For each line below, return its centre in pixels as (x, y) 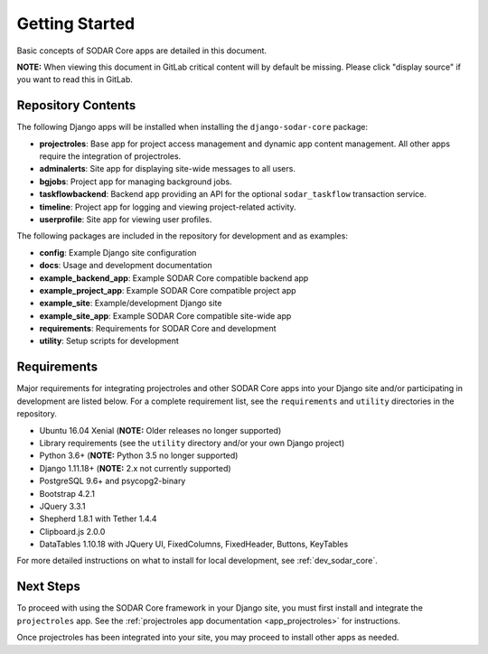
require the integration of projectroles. (110, 156)
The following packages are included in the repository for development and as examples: (182, 236)
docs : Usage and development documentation (126, 266)
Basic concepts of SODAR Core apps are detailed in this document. (141, 51)
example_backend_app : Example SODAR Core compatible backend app (174, 278)
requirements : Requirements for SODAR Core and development (158, 329)
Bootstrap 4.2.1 (67, 493)
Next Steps (48, 587)
